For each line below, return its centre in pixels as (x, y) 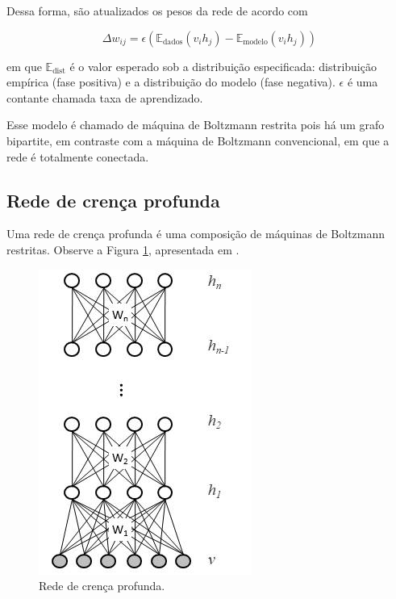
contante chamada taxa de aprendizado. (105, 97)
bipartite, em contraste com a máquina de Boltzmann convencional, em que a (198, 140)
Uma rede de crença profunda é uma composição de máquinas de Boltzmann (196, 234)
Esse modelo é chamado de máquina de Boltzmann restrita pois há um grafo (196, 125)
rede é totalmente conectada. (78, 156)
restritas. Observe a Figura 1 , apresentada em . (123, 249)
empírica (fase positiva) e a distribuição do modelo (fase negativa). (171, 82)
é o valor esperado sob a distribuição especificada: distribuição (223, 66)
